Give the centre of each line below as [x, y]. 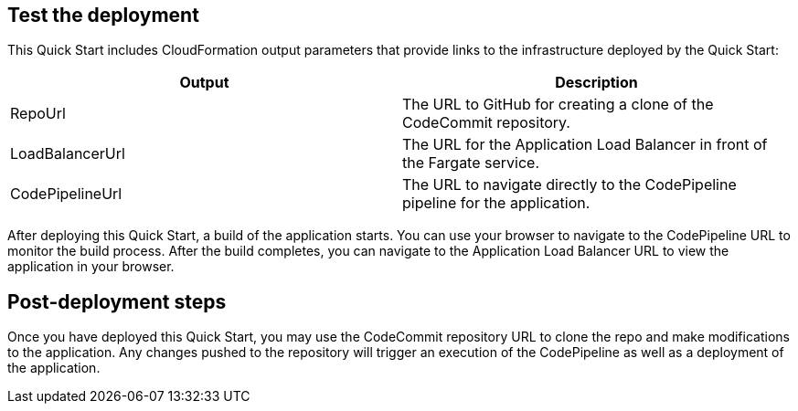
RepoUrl [38, 114]
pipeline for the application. [496, 203]
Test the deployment [103, 15]
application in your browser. [91, 267]
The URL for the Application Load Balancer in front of [585, 145]
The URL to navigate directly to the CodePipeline [569, 185]
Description [596, 83]
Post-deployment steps [117, 301]
